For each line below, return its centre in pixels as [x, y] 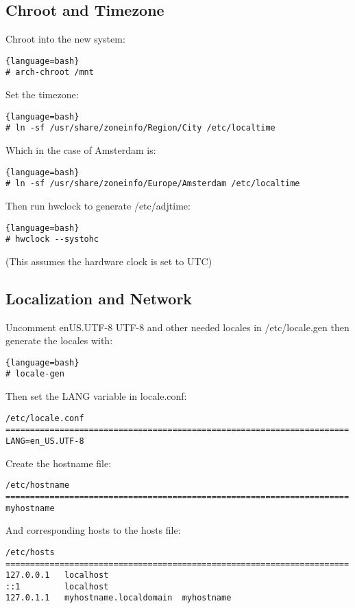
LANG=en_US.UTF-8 [45, 441]
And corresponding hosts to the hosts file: [93, 530]
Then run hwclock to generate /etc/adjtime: [98, 205]
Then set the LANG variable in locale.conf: [96, 396]
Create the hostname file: [59, 463]
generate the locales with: [59, 340]
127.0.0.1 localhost [57, 575]
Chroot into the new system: [65, 39]
